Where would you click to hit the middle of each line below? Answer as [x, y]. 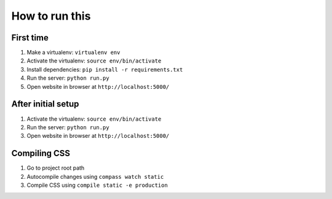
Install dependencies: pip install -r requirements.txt [105, 69]
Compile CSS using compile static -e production [97, 185]
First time [30, 38]
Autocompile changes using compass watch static [95, 176]
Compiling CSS [41, 153]
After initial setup [45, 104]
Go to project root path [56, 168]
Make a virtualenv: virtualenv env [73, 53]
